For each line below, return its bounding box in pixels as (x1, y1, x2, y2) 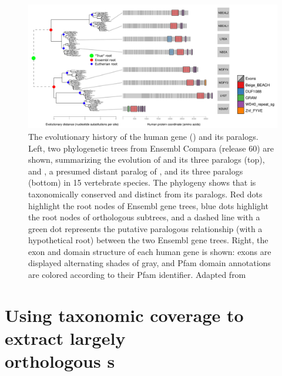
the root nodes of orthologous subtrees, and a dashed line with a (28, 211, 260, 223)
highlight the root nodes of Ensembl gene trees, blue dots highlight (28, 199, 268, 211)
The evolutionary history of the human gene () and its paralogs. (28, 130, 258, 142)
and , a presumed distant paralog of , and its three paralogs (28, 164, 243, 177)
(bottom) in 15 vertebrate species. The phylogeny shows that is (28, 176, 256, 189)
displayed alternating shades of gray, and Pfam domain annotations (28, 257, 271, 269)
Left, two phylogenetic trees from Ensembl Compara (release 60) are (28, 142, 274, 154)
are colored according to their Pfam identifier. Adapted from (28, 268, 246, 281)
